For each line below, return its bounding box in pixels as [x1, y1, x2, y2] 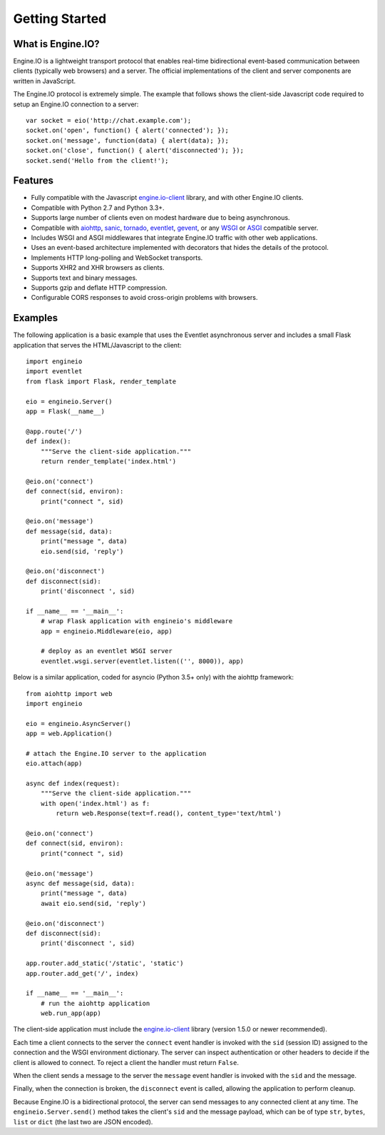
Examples [13, 312, 58, 324]
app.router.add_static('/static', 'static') [26, 959, 185, 967]
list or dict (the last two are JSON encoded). [13, 1117, 153, 1126]
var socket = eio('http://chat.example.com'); [26, 116, 192, 125]
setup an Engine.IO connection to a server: [13, 100, 139, 109]
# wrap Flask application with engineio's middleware [40, 617, 233, 625]
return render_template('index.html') [40, 457, 177, 465]
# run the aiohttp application [40, 999, 150, 1007]
